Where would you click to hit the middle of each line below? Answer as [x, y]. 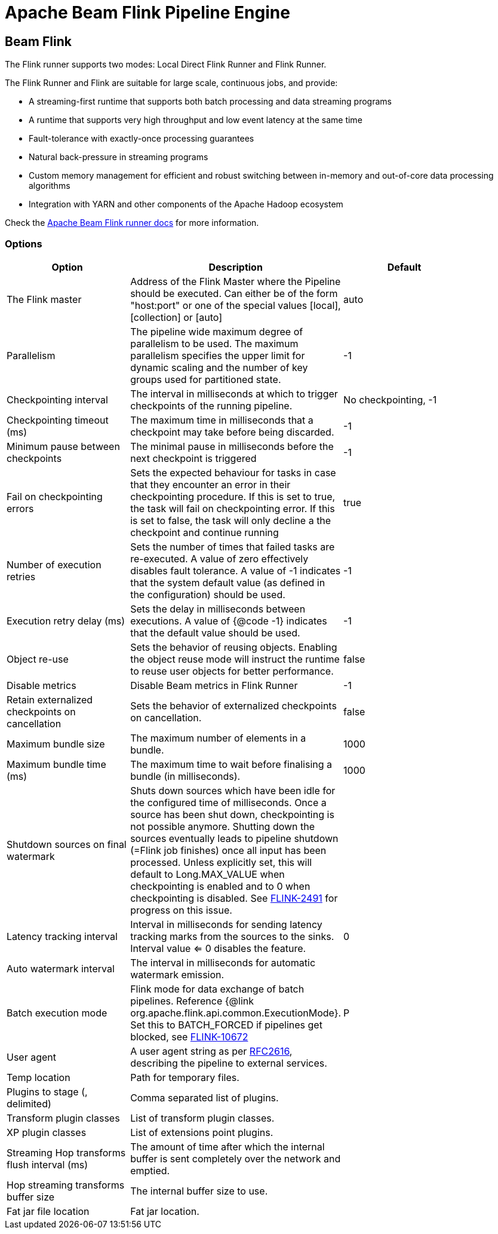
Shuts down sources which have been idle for [233, 790]
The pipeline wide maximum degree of [217, 331]
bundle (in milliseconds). [185, 776]
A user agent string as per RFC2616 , [211, 1051]
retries [21, 576]
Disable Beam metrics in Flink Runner [214, 685]
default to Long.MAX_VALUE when [207, 874]
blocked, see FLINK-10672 [189, 1037]
